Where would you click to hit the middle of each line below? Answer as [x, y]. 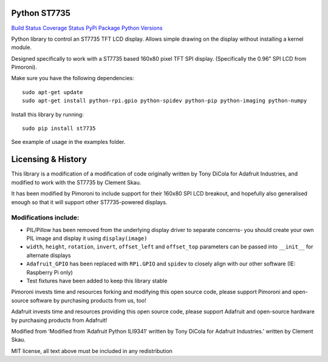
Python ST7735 [41, 13]
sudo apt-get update [53, 92]
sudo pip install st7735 [59, 128]
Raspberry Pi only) [50, 272]
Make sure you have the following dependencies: [73, 78]
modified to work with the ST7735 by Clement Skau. [76, 182]
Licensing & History [49, 159]
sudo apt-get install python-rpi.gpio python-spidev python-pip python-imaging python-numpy [165, 101]
